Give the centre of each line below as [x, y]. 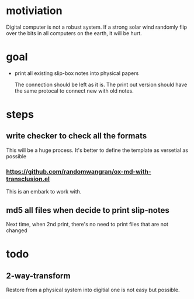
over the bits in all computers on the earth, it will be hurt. [74, 33]
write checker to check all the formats [77, 136]
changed [17, 230]
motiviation [34, 11]
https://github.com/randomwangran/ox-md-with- [79, 171]
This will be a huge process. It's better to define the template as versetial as [97, 150]
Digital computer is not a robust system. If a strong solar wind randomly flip [97, 27]
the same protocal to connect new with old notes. [74, 91]
